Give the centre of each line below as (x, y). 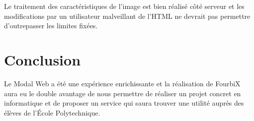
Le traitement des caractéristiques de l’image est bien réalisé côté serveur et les (124, 6)
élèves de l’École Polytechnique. (52, 112)
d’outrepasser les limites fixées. (51, 26)
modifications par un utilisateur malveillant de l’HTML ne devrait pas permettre (127, 16)
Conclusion (42, 59)
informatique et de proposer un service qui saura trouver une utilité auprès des (124, 103)
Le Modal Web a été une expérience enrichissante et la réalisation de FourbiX (122, 83)
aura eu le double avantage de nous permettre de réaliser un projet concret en (123, 93)
